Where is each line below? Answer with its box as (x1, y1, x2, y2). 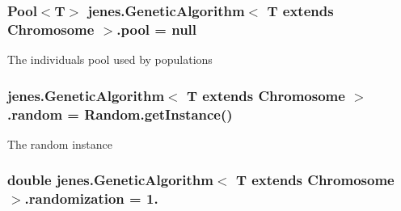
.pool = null (116, 19, 197, 39)
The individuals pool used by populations (7, 51, 213, 68)
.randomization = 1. (24, 188, 158, 209)
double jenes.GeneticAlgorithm (7, 170, 213, 190)
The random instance (7, 135, 113, 152)
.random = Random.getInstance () (7, 103, 233, 124)
